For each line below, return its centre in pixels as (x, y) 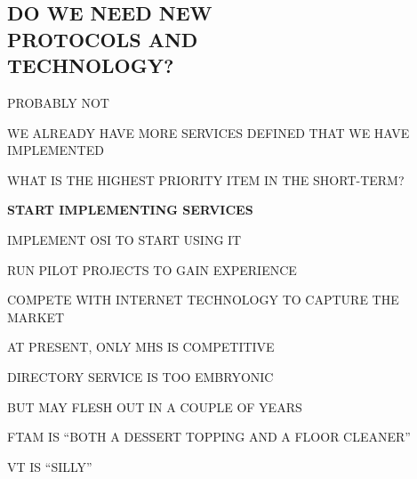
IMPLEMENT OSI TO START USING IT (124, 239)
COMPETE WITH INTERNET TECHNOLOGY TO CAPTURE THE (203, 300)
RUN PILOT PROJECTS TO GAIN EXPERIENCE (152, 269)
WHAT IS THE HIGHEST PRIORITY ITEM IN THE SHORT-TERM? (206, 179)
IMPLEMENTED (56, 150)
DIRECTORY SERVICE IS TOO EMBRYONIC (140, 376)
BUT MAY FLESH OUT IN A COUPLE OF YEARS (155, 406)
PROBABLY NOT (58, 102)
